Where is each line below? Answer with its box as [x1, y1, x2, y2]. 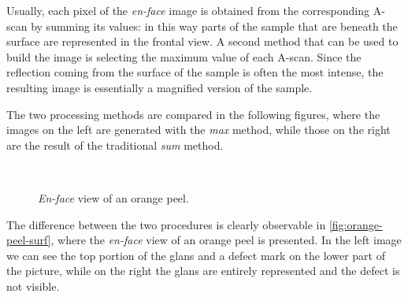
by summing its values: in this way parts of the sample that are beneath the [31, 17, 398, 34]
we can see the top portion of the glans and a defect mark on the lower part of [6, 247, 385, 263]
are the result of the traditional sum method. [6, 136, 224, 153]
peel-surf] [6, 232, 51, 248]
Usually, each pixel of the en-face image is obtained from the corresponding [6, 2, 369, 18]
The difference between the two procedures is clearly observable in [6, 216, 326, 232]
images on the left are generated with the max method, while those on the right [6, 121, 391, 138]
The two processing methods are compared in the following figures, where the [6, 106, 380, 122]
